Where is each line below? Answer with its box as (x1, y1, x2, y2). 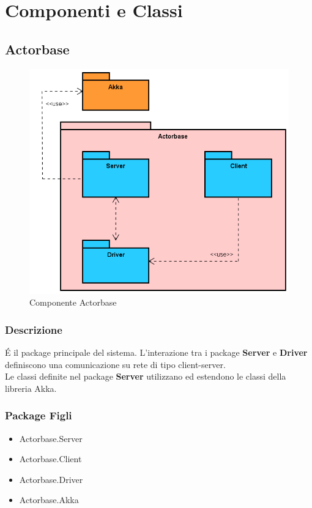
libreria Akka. (5, 381, 57, 394)
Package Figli (5, 408, 72, 423)
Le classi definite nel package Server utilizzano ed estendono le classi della (5, 370, 286, 383)
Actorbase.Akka (19, 493, 79, 506)
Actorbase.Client (19, 452, 82, 465)
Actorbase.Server (19, 432, 83, 444)
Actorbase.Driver (19, 473, 83, 485)
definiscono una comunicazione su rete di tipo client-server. (5, 358, 226, 370)
